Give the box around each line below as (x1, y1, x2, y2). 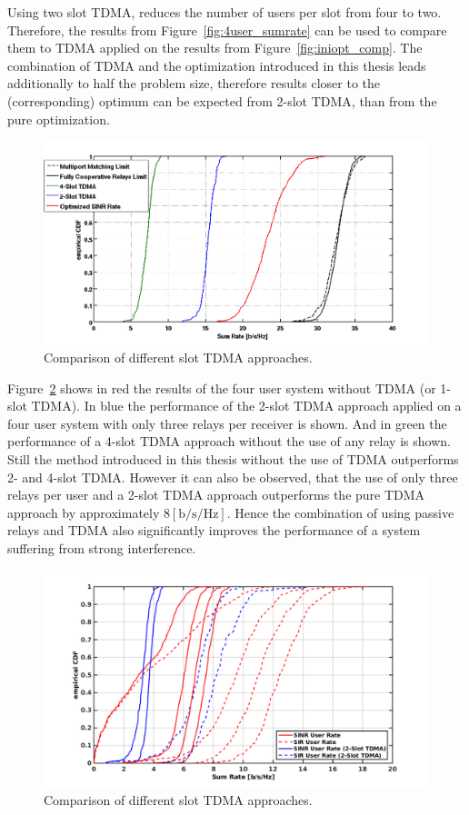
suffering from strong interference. (7, 538, 196, 557)
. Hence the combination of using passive (226, 502, 454, 522)
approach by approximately (7, 502, 160, 522)
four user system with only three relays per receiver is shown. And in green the (7, 413, 447, 432)
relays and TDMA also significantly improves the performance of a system (7, 521, 421, 540)
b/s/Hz (178, 507, 219, 521)
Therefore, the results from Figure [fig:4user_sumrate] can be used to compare (7, 20, 447, 39)
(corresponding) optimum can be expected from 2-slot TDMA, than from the (7, 91, 437, 110)
